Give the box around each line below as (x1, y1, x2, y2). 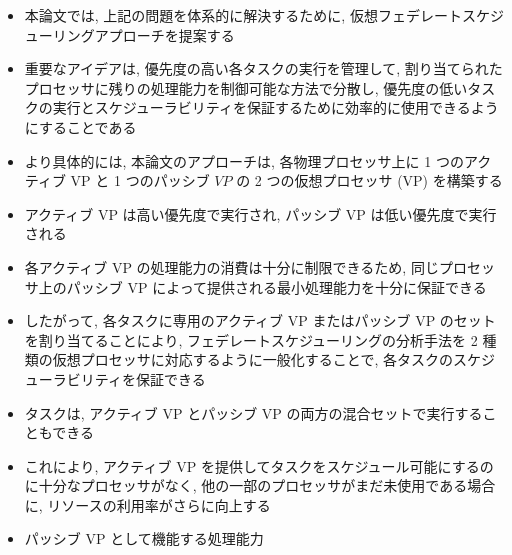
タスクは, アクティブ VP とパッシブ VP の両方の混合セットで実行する (24, 402, 483, 423)
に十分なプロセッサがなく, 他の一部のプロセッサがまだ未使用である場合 (24, 475, 496, 496)
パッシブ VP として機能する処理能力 (24, 528, 264, 549)
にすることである (24, 116, 137, 137)
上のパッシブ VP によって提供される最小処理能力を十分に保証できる (38, 276, 487, 297)
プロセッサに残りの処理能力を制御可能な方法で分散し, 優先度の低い (24, 77, 468, 98)
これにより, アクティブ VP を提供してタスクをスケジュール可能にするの (24, 455, 494, 476)
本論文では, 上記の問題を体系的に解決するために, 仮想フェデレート (24, 5, 462, 25)
